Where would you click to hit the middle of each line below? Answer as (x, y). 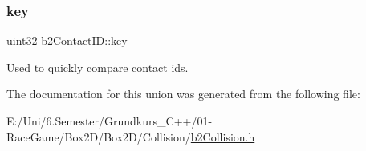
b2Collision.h (223, 136)
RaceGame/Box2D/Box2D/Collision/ (99, 136)
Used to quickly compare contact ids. (98, 67)
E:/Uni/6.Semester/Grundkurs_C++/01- (110, 121)
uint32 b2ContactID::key (67, 40)
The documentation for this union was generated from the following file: (183, 94)
